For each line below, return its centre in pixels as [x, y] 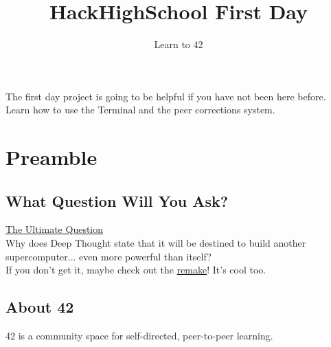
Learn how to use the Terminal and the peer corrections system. [140, 110]
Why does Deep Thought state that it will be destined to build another [156, 243]
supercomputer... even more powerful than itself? [109, 256]
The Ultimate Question [55, 229]
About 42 [40, 307]
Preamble [52, 157]
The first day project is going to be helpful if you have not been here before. [166, 96]
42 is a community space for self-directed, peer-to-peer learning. [139, 336]
